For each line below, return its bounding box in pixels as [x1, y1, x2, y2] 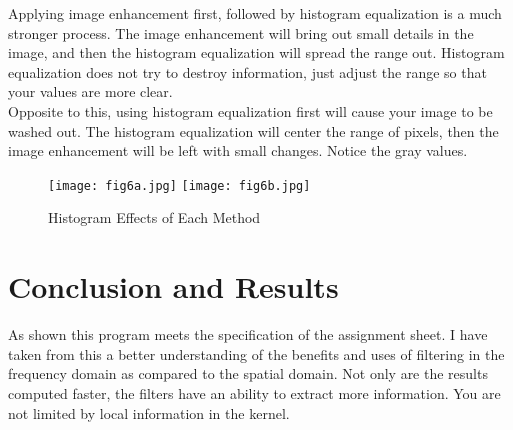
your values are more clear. [8, 81, 173, 102]
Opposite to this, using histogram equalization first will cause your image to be [8, 100, 493, 121]
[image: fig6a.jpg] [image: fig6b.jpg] [48, 178, 311, 193]
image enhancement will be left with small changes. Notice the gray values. [8, 140, 468, 161]
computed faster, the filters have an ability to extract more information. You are [8, 382, 501, 403]
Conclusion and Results [8, 266, 339, 307]
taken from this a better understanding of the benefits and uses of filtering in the [8, 343, 505, 364]
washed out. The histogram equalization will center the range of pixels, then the [8, 120, 499, 141]
